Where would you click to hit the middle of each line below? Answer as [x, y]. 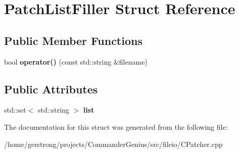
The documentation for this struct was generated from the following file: [116, 126]
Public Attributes [51, 89]
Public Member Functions [73, 40]
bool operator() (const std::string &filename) [76, 61]
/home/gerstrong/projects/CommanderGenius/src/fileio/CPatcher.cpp [113, 144]
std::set [15, 110]
